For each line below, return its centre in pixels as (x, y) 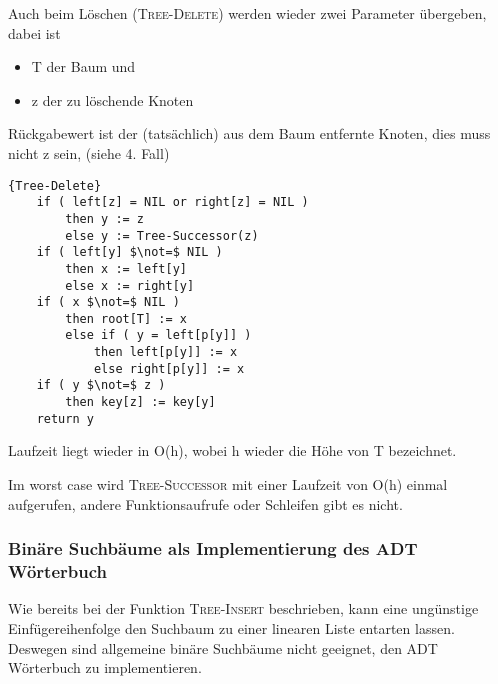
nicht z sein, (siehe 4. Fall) (89, 152)
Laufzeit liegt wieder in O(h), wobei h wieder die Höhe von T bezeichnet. (232, 450)
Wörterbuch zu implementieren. (105, 667)
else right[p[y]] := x (169, 368)
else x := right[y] (130, 285)
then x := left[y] (126, 268)
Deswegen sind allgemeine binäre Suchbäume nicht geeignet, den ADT (223, 647)
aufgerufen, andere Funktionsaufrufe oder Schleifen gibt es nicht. (205, 503)
